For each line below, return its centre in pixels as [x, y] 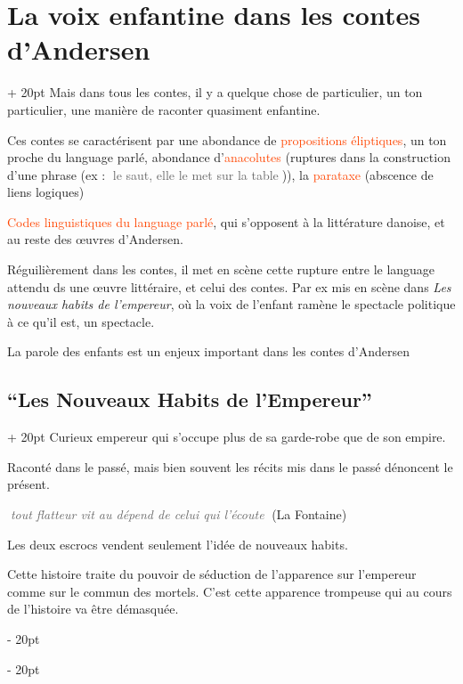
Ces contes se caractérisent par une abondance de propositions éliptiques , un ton [227, 139]
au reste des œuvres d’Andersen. [95, 239]
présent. [28, 484]
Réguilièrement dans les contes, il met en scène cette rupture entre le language [221, 269]
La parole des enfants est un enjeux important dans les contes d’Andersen [208, 351]
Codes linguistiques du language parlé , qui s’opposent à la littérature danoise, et [226, 221]
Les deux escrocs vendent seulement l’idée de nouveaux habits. [178, 544]
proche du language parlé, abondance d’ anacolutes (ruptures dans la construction [229, 157]
